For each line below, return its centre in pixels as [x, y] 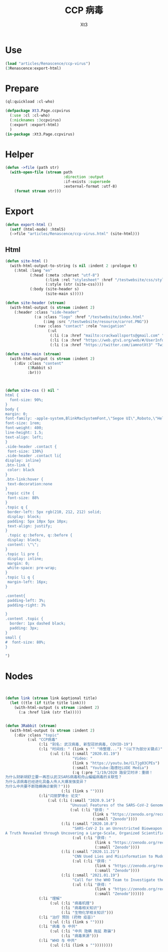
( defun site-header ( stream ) [35, 303]
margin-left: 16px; [28, 582]
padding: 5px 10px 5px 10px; [38, 521]
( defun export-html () [29, 225]
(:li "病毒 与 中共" [58, 927]
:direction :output [83, 177]
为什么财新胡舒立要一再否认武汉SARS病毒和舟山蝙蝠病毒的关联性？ [64, 777]
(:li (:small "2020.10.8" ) [89, 824]
